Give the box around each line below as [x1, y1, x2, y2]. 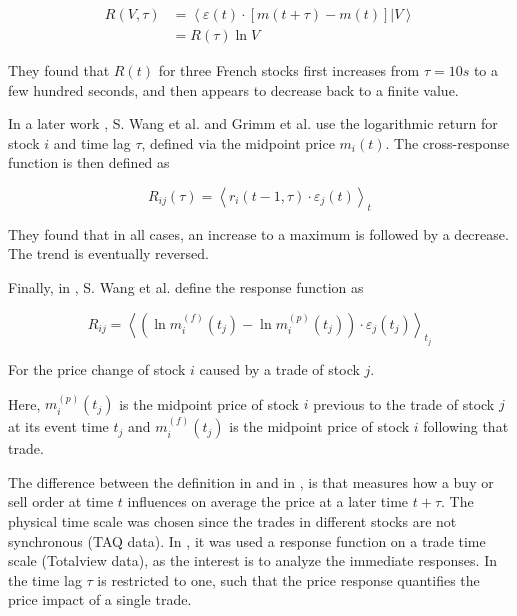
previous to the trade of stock [313, 393, 495, 414]
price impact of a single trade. [8, 589, 192, 610]
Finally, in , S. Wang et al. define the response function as [8, 277, 364, 298]
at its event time [8, 416, 109, 437]
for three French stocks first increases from [158, 60, 420, 81]
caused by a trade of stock [199, 359, 360, 380]
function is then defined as [8, 152, 170, 173]
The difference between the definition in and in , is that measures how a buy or [8, 471, 494, 492]
